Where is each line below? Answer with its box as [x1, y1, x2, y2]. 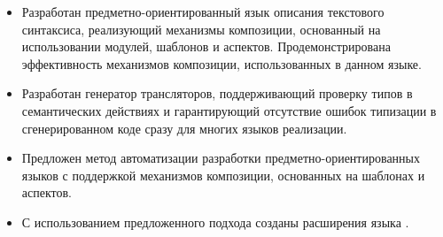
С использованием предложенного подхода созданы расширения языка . [21, 212, 409, 231]
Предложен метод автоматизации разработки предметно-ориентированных [21, 149, 420, 167]
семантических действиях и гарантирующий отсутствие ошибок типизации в [21, 101, 437, 119]
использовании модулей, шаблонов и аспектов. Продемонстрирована [21, 37, 391, 56]
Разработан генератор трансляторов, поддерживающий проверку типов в [21, 84, 413, 103]
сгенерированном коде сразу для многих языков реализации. [21, 119, 347, 137]
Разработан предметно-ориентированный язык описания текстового [21, 3, 385, 20]
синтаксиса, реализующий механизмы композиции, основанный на [21, 19, 381, 38]
